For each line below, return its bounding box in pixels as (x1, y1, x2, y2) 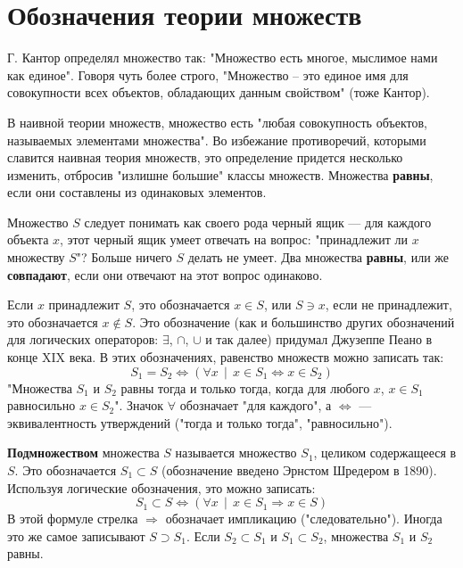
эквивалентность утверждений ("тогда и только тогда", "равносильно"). (7, 413, 393, 432)
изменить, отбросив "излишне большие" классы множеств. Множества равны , (7, 165, 434, 184)
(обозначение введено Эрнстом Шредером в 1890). (161, 461, 437, 479)
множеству (7, 248, 65, 267)
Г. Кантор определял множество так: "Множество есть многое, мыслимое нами (7, 48, 438, 67)
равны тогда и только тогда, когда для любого (120, 378, 370, 397)
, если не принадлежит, (325, 295, 452, 314)
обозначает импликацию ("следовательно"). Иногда (165, 509, 442, 528)
